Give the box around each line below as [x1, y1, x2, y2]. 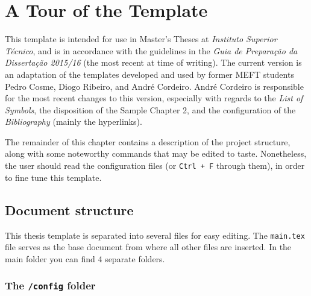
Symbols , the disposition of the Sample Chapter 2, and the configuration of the [5, 103, 296, 116]
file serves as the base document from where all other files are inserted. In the [5, 241, 292, 253]
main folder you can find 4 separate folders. [5, 252, 165, 265]
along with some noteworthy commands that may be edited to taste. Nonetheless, [5, 147, 307, 160]
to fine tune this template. [5, 171, 102, 183]
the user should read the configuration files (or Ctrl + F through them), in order [5, 159, 305, 172]
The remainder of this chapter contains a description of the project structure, [5, 135, 291, 148]
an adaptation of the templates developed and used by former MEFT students [5, 68, 294, 80]
